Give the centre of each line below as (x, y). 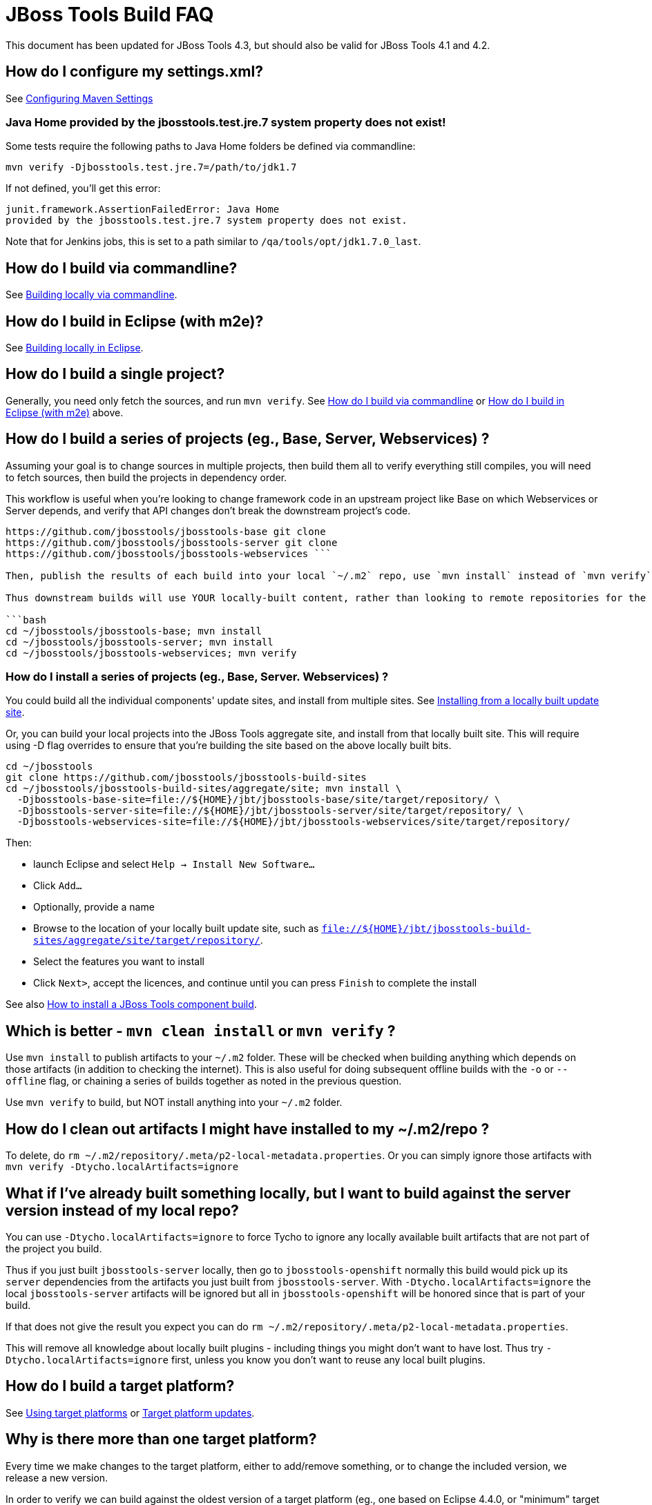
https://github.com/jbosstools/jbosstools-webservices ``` (169, 553)
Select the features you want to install (119, 962)
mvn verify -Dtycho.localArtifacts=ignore (122, 1167)
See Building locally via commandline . (92, 295)
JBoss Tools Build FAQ (110, 14)
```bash (26, 620)
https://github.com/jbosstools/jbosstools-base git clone (166, 531)
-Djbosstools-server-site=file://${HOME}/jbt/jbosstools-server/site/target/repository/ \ (270, 811)
